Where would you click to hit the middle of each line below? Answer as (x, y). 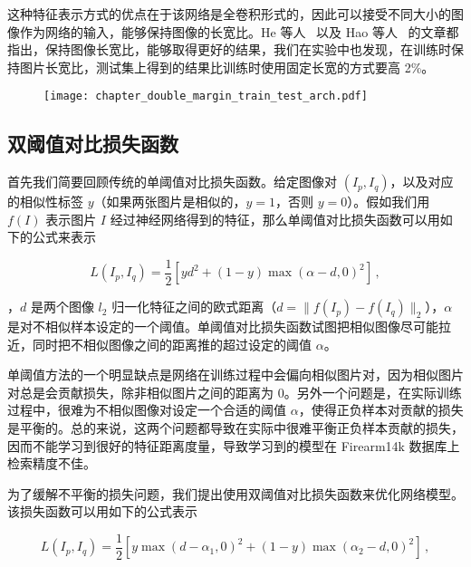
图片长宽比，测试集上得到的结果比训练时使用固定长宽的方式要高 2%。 (227, 67)
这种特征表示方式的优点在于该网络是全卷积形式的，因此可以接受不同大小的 (229, 14)
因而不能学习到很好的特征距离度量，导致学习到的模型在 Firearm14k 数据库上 (234, 445)
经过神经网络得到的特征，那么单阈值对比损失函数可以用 (275, 219)
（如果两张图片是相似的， (170, 202)
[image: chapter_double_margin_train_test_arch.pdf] (206, 96)
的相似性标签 (45, 202)
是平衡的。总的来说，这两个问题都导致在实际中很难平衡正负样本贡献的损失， (235, 428)
